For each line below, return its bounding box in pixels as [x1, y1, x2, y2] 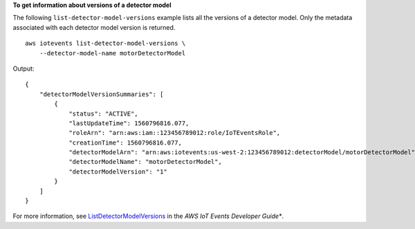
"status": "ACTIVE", [68, 109, 138, 118]
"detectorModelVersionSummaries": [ [39, 90, 164, 98]
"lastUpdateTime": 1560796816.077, [68, 119, 190, 127]
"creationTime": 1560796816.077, [68, 138, 183, 147]
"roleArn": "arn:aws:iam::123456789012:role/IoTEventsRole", [68, 129, 281, 137]
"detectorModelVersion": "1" [68, 167, 167, 176]
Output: [12, 64, 35, 73]
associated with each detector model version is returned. [12, 23, 176, 31]
